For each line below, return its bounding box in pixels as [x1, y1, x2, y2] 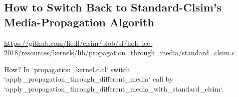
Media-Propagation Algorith [4, 14, 154, 29]
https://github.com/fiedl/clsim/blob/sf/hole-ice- [4, 37, 153, 48]
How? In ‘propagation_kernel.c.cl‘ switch [4, 64, 130, 74]
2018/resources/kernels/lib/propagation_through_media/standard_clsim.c [4, 47, 235, 58]
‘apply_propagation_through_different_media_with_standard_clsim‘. [4, 83, 223, 94]
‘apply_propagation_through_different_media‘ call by [4, 74, 173, 84]
